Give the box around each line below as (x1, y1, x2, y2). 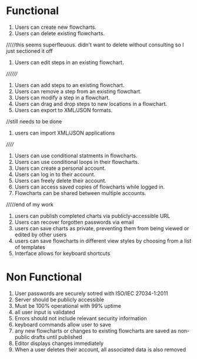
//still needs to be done (6, 118, 62, 125)
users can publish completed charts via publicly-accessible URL (14, 212, 171, 219)
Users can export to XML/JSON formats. (14, 106, 113, 113)
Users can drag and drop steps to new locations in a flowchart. (14, 100, 168, 107)
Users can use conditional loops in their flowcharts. (14, 158, 139, 165)
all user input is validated (14, 308, 75, 316)
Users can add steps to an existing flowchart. (14, 81, 125, 89)
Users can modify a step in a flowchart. (14, 94, 111, 101)
